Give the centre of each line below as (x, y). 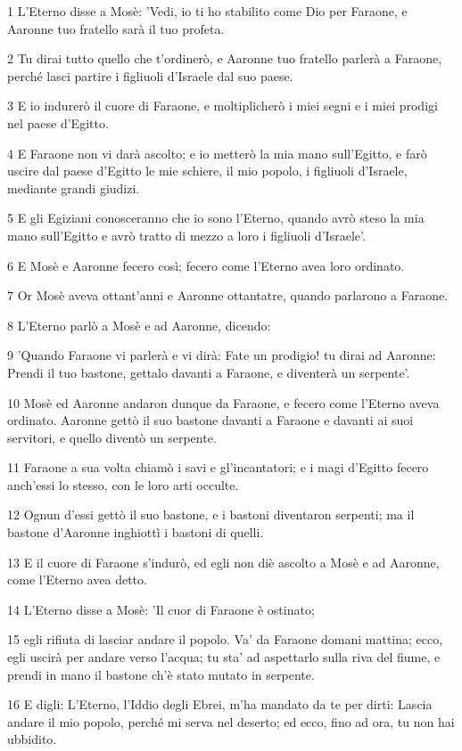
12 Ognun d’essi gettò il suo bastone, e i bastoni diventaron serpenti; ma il (211, 514)
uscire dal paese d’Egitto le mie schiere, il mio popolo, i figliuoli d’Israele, (207, 171)
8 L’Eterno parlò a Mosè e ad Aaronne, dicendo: (139, 325)
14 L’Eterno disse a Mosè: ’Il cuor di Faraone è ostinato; (161, 609)
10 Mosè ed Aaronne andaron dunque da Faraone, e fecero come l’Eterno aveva (223, 402)
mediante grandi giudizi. (74, 188)
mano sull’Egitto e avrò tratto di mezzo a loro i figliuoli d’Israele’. (186, 235)
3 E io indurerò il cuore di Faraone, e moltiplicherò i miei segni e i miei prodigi (223, 106)
